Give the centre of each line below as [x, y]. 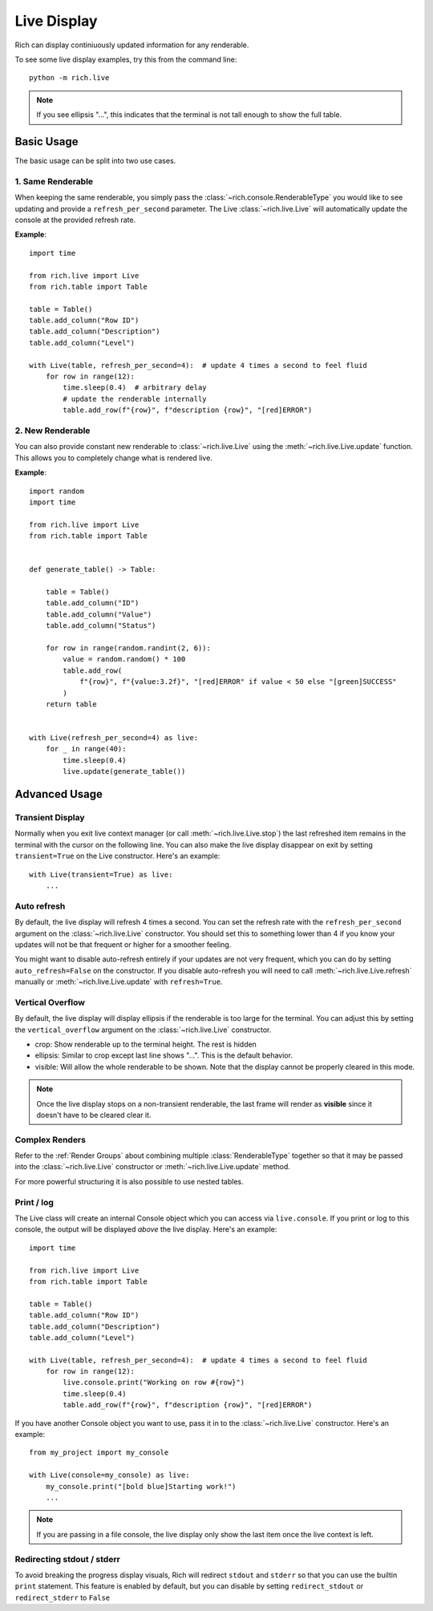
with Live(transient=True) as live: [101, 874]
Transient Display [50, 818]
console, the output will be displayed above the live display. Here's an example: [146, 1229]
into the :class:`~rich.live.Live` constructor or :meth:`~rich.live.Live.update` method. [152, 1167]
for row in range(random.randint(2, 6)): [128, 648]
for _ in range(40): [86, 749]
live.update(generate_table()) [124, 771]
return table [71, 704]
